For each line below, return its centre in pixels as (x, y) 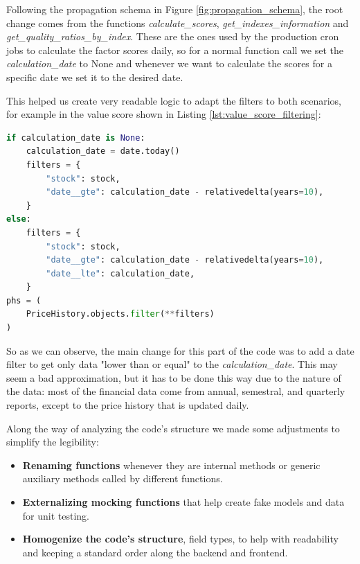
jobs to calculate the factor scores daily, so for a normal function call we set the (175, 50)
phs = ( (24, 300)
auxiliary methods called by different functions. (123, 478)
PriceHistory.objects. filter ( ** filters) (120, 314)
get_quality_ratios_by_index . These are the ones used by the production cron (173, 36)
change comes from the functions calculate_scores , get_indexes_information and (178, 23)
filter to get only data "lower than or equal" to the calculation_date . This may (172, 364)
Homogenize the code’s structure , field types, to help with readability (180, 539)
